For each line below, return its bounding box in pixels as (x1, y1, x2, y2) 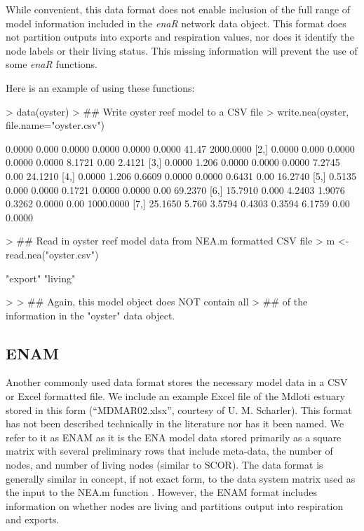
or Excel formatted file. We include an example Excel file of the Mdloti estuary (6, 389, 345, 404)
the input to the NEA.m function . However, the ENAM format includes (6, 485, 317, 499)
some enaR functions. (6, 57, 97, 71)
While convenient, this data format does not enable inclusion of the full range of (6, 2, 351, 16)
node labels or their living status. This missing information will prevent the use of (6, 43, 358, 57)
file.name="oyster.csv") (6, 118, 105, 132)
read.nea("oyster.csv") (6, 247, 99, 261)
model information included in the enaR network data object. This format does (6, 15, 346, 30)
